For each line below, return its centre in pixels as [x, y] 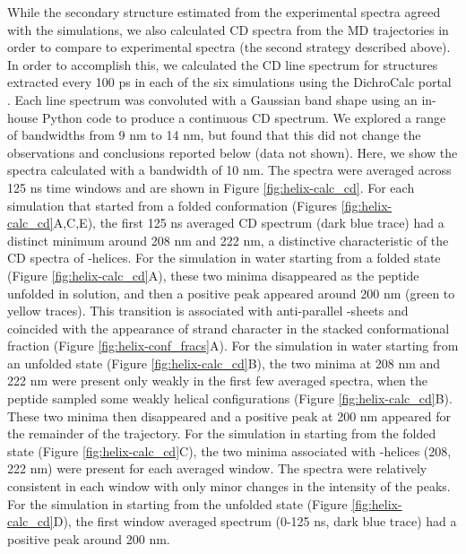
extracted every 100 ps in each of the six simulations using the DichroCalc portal [229, 82]
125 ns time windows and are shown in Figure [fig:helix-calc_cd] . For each [211, 187]
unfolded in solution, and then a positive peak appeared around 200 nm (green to [231, 293]
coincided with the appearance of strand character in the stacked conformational [229, 328]
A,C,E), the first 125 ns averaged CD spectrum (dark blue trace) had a [249, 223]
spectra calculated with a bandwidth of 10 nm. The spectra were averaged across [229, 170]
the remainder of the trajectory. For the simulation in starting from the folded [222, 433]
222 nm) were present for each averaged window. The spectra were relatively [217, 468]
